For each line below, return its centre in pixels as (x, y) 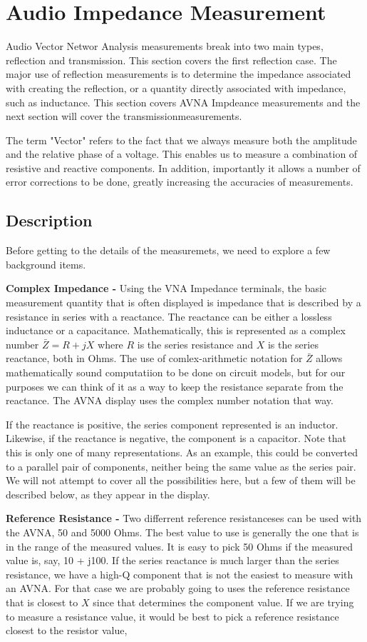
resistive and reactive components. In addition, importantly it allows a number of (183, 167)
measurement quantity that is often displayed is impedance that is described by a (183, 302)
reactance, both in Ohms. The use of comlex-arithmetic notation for (154, 358)
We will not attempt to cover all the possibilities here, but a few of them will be (181, 480)
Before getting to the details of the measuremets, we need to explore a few (168, 250)
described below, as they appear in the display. (108, 494)
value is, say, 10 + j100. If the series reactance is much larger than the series (172, 560)
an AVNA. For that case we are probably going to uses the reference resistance (178, 588)
